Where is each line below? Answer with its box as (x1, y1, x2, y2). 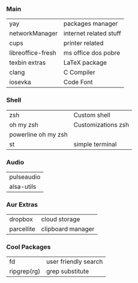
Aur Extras (6, 200, 38, 209)
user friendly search (46, 257, 103, 266)
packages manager (63, 20, 118, 28)
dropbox (9, 215, 33, 224)
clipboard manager (41, 225, 95, 233)
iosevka (9, 78, 31, 86)
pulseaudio (9, 173, 41, 181)
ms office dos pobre (63, 49, 121, 57)
